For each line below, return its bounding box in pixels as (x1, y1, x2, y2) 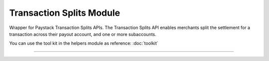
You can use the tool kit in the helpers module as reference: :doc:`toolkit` (9, 40, 159, 46)
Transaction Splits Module (9, 7, 121, 18)
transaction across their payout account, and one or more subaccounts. (9, 31, 156, 37)
